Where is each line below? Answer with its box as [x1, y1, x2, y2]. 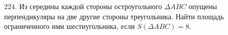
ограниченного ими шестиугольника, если [4, 21, 135, 31]
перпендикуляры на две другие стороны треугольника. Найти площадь [4, 11, 224, 21]
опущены [189, 1, 217, 11]
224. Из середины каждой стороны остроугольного [4, 1, 162, 11]
